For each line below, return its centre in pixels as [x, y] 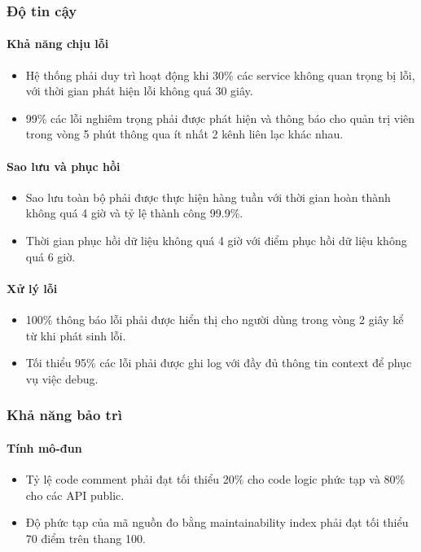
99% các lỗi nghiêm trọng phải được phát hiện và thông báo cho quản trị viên [220, 118]
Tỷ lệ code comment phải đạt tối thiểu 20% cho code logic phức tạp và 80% [215, 479]
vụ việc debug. [62, 378]
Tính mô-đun [44, 447]
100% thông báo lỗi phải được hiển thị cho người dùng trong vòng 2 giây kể [215, 319]
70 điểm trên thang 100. [86, 538]
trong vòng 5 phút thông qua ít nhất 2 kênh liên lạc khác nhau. [184, 134]
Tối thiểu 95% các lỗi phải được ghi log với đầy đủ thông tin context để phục [219, 363]
